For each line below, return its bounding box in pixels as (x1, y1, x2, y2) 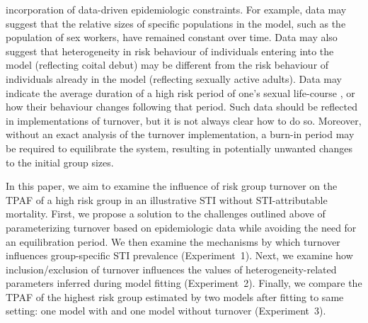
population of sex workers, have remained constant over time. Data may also (6, 30, 338, 45)
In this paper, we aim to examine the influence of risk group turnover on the (6, 178, 338, 193)
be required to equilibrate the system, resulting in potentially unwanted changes (6, 140, 353, 155)
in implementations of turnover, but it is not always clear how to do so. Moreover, (6, 113, 362, 127)
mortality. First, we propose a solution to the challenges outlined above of (6, 206, 326, 221)
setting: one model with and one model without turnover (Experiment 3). (6, 303, 326, 318)
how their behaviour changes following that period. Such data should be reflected (6, 99, 357, 114)
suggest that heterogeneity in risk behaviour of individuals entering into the (6, 43, 334, 58)
